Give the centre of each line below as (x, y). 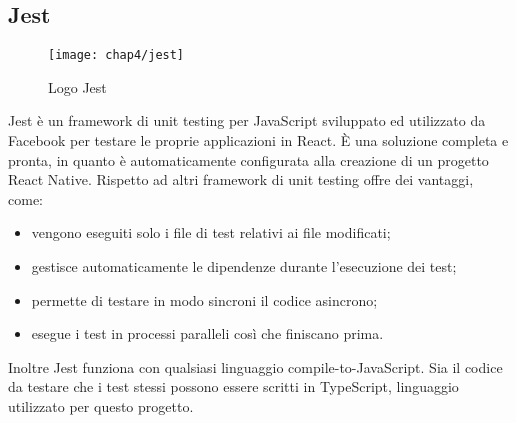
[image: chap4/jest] (116, 55)
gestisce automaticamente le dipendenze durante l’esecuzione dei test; (244, 266)
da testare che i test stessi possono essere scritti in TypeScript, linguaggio (233, 386)
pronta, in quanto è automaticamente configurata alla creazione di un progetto (248, 159)
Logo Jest (77, 86)
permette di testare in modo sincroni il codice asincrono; (204, 299)
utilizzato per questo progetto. (101, 405)
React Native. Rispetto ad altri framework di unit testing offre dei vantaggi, (241, 179)
